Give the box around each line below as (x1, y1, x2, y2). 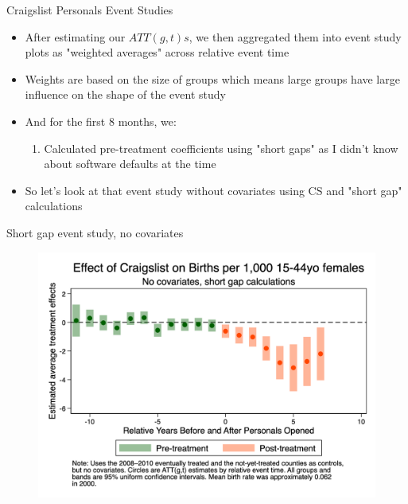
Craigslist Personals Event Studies (6, 2, 173, 18)
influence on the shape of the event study (25, 86, 226, 103)
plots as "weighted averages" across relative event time (25, 44, 289, 61)
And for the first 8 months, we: (25, 112, 177, 129)
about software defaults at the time (44, 155, 216, 172)
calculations (25, 197, 83, 214)
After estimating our (25, 28, 126, 45)
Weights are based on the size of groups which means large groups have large (25, 70, 400, 87)
